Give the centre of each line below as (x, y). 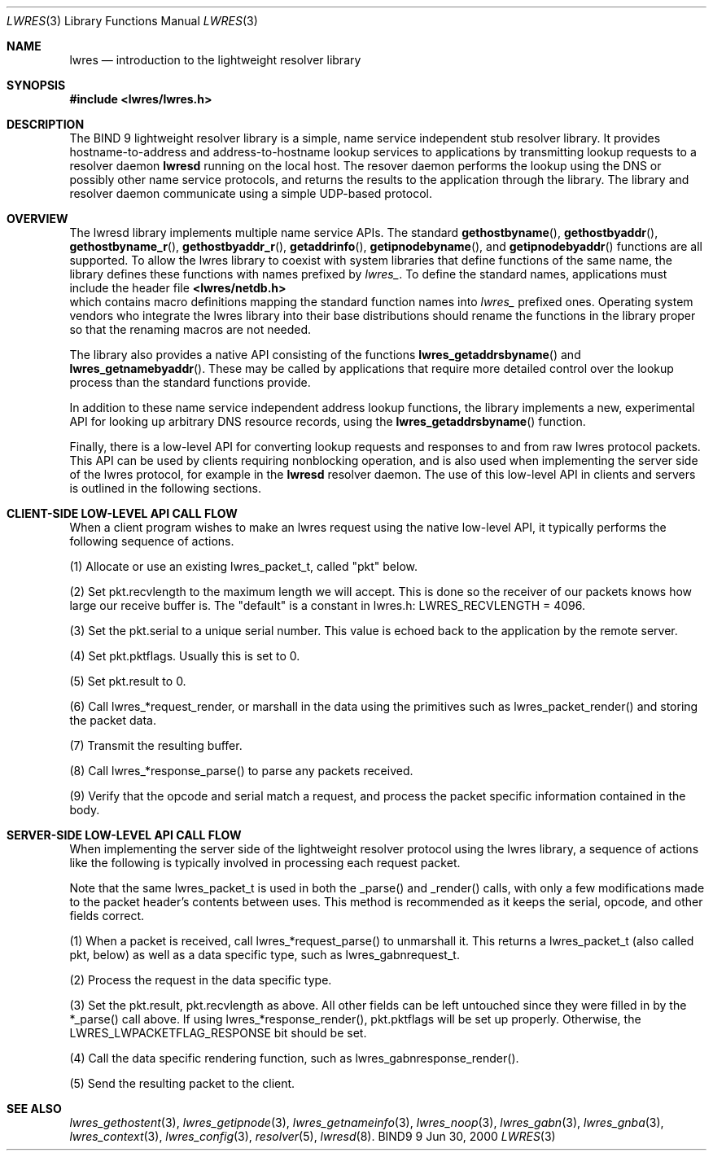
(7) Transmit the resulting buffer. (156, 745)
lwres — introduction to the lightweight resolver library (215, 60)
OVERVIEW (37, 219)
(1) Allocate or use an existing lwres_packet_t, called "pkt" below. (243, 566)
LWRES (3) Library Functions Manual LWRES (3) (132, 21)
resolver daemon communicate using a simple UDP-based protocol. (251, 193)
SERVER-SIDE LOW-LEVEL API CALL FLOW (124, 835)
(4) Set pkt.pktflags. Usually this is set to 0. (185, 656)
